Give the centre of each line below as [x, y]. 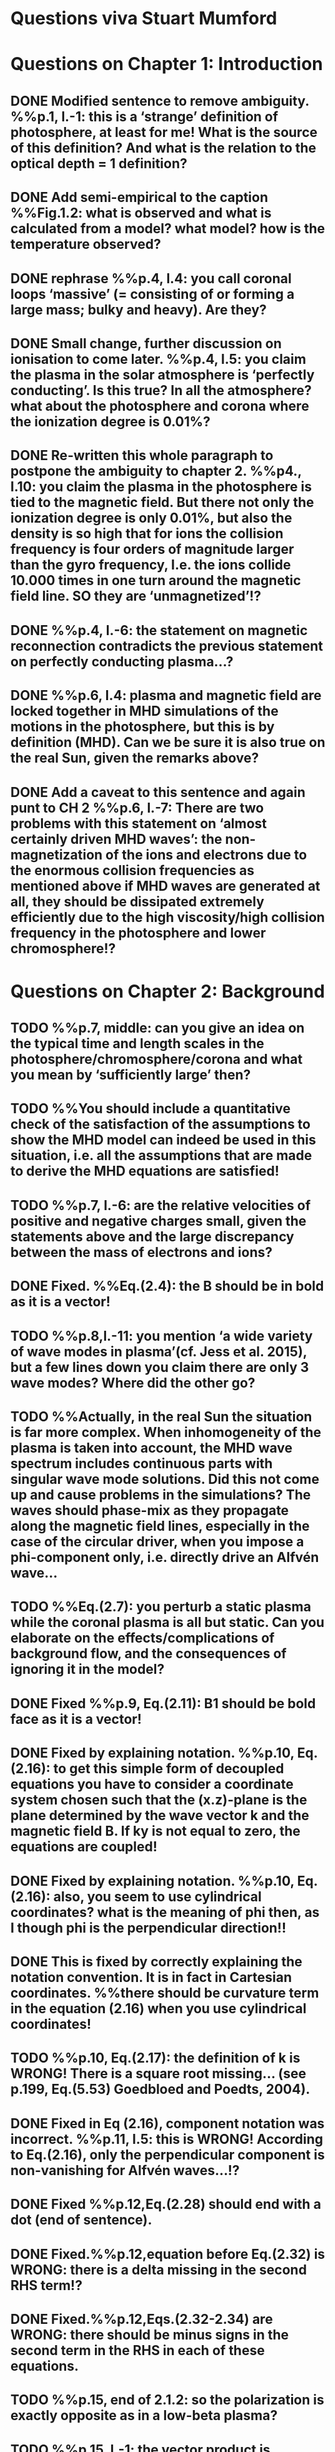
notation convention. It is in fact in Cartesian [151, 1977]
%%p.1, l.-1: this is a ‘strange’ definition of [144, 116]
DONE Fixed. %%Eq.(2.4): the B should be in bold [167, 1286]
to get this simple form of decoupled [169, 1768]
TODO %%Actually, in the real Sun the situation [161, 1417]
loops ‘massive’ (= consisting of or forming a [152, 293]
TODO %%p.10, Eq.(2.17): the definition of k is [155, 2058]
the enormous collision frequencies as [132, 870]
